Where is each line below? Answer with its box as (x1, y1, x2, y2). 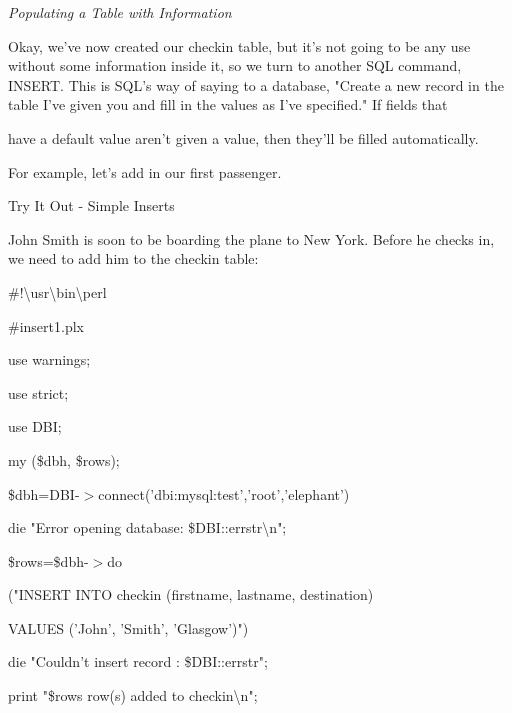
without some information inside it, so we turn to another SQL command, (8, 55, 462, 76)
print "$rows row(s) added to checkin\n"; (8, 685, 258, 706)
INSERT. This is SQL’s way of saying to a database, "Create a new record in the (8, 74, 504, 95)
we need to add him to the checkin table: (8, 248, 259, 269)
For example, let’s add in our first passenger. (8, 161, 282, 182)
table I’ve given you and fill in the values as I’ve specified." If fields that (8, 94, 448, 115)
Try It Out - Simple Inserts (8, 195, 175, 216)
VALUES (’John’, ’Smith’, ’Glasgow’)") (8, 617, 249, 638)
